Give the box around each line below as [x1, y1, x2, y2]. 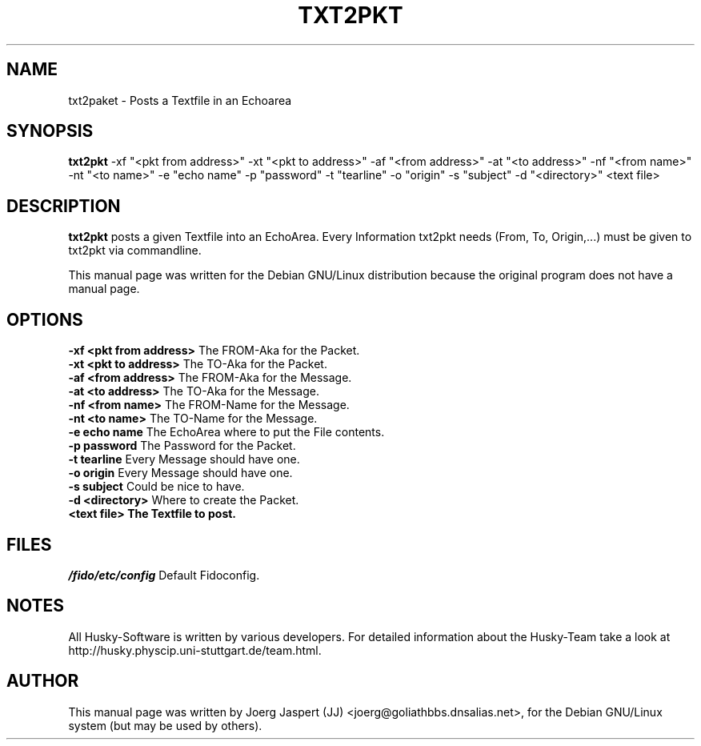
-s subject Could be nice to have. [68, 479, 245, 494]
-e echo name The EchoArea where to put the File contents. [68, 425, 385, 439]
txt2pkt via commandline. [68, 243, 202, 258]
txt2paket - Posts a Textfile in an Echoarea [68, 93, 292, 107]
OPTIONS [6, 309, 83, 330]
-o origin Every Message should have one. [68, 466, 293, 480]
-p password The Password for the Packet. [68, 439, 296, 453]
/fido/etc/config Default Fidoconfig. [68, 568, 260, 582]
